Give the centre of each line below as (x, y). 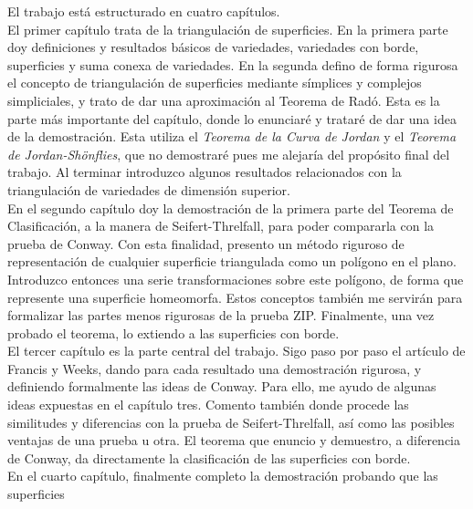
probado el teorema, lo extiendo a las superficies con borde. (173, 332)
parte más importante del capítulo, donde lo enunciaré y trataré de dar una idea (232, 118)
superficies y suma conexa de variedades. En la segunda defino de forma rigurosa (233, 64)
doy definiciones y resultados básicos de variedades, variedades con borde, (213, 47)
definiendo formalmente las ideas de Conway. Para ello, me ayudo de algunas (222, 386)
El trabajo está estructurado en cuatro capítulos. (144, 11)
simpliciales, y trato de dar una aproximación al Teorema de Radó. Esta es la (224, 100)
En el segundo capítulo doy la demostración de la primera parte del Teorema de (231, 208)
